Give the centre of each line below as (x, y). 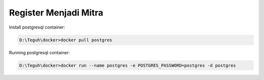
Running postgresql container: (40, 52)
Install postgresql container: (37, 27)
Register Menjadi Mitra (56, 13)
